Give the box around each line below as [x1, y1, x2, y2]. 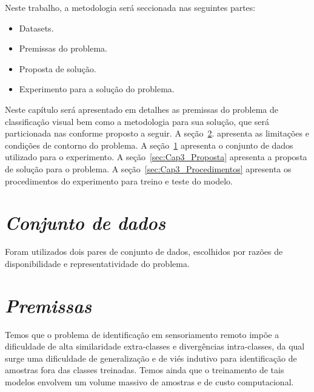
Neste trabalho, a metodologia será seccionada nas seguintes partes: [5, 1, 256, 13]
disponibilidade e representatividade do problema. [5, 257, 190, 269]
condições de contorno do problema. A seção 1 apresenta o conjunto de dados [5, 138, 293, 151]
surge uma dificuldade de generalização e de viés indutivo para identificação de [5, 351, 297, 364]
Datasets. [19, 21, 54, 34]
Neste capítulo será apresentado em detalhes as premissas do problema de [5, 103, 279, 115]
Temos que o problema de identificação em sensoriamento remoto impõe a [5, 328, 279, 340]
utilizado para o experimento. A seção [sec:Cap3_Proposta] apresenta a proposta [5, 150, 307, 163]
